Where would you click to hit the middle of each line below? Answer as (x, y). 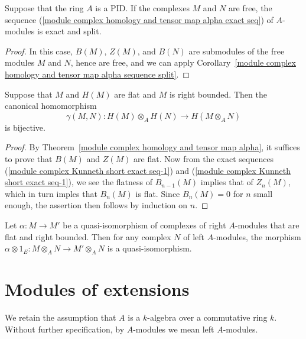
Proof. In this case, (39, 51)
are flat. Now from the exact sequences (204, 158)
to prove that (29, 158)
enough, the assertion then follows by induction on (96, 205)
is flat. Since (158, 193)
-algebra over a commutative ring (207, 317)
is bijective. (25, 127)
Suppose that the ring (44, 8)
